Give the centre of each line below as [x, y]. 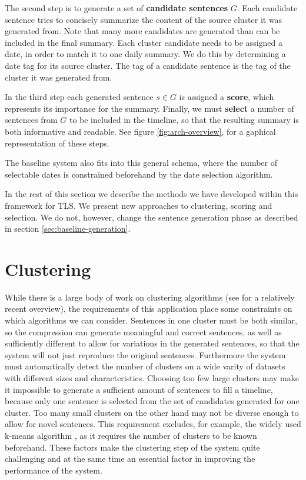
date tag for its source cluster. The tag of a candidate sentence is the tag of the [148, 65]
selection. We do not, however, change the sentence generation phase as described [152, 217]
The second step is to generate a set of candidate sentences [117, 8]
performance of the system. [54, 470]
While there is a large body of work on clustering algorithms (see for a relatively [150, 297]
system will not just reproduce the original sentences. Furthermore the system [145, 354]
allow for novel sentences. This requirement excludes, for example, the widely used [153, 424]
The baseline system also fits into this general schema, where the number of [141, 163]
